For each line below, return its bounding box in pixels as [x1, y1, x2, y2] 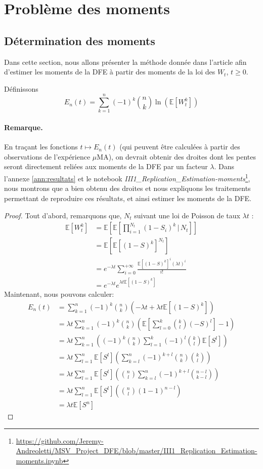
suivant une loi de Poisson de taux [134, 210, 240, 220]
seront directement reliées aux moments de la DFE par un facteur [4, 161, 208, 172]
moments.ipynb [16, 455, 63, 465]
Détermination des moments [4, 32, 155, 48]
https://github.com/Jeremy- [16, 435, 104, 446]
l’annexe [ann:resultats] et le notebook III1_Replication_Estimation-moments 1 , [4, 172, 250, 183]
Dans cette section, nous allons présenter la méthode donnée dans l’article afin [4, 56, 247, 67]
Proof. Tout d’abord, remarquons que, [4, 210, 122, 220]
